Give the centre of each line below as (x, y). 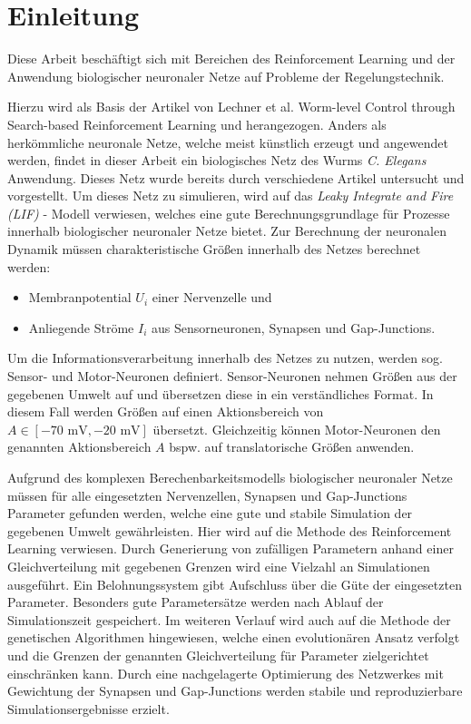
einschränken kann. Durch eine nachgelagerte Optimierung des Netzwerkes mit (226, 673)
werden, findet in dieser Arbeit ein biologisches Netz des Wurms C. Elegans (217, 160)
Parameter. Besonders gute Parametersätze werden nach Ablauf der (196, 602)
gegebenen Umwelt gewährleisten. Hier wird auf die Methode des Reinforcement (230, 530)
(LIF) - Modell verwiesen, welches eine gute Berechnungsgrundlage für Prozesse (229, 213)
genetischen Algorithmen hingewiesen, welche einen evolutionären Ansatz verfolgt (234, 637)
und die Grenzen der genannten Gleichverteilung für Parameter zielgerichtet (218, 655)
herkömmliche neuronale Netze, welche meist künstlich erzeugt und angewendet (228, 142)
